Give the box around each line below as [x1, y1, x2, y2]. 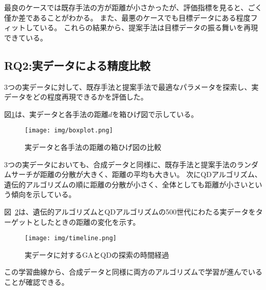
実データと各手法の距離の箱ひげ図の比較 [25, 142, 161, 152]
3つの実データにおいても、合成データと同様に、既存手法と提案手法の [4, 159, 237, 169]
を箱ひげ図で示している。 [112, 108, 198, 119]
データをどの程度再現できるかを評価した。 [4, 91, 148, 102]
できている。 [4, 32, 47, 43]
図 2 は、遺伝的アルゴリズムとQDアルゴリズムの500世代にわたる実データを [4, 206, 256, 217]
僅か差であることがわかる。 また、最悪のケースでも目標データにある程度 [4, 12, 251, 23]
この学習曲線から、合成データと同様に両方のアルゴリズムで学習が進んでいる [4, 266, 262, 277]
